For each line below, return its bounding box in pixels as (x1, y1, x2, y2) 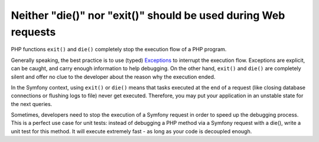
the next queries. (11, 100, 53, 107)
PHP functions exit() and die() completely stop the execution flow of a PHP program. (11, 46, 227, 53)
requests (11, 25, 56, 38)
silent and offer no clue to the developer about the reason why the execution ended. (11, 73, 216, 80)
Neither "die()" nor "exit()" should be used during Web (11, 9, 285, 22)
